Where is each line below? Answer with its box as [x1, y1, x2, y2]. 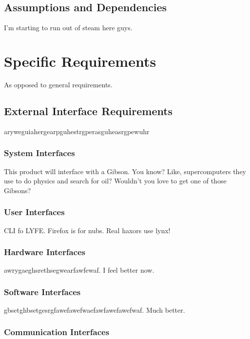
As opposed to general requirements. [4, 79, 113, 89]
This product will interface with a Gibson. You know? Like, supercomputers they [4, 166, 246, 176]
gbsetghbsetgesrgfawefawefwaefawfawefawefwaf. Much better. [4, 305, 185, 315]
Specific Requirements [4, 51, 156, 71]
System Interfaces [4, 147, 75, 159]
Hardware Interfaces [4, 246, 85, 258]
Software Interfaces [4, 285, 81, 298]
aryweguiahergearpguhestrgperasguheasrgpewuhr [4, 126, 150, 136]
